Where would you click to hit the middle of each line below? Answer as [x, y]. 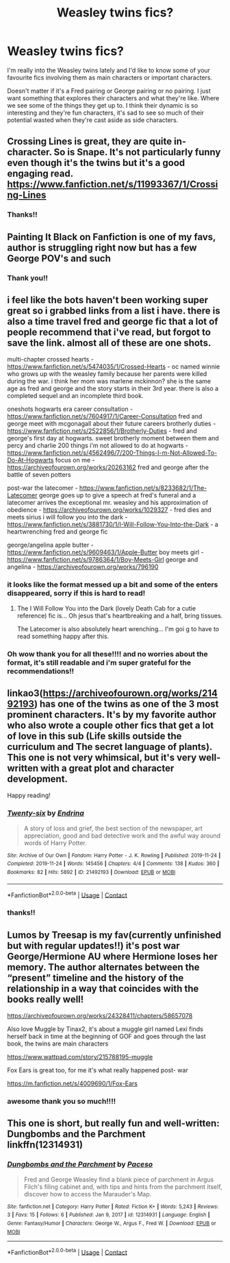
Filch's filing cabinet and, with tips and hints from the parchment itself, [123, 1187]
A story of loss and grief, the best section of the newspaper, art [113, 828]
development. [38, 779]
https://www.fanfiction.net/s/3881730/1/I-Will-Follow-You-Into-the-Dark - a [113, 524]
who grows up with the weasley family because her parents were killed [107, 374]
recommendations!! [41, 671]
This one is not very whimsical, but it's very [102, 757]
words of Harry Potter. [55, 842]
